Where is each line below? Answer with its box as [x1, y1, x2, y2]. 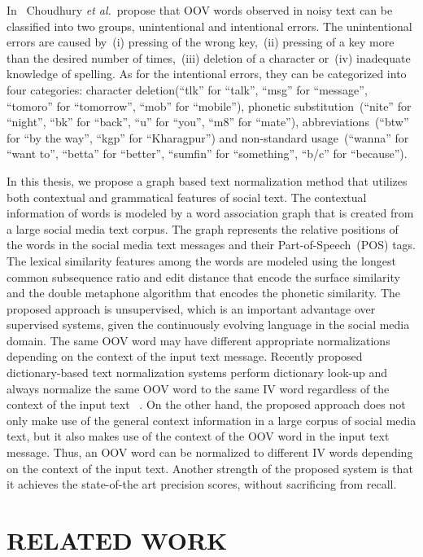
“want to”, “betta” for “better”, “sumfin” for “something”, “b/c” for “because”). [7, 145, 408, 162]
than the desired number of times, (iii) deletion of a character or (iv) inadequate [7, 49, 411, 66]
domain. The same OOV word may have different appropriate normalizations [7, 331, 390, 349]
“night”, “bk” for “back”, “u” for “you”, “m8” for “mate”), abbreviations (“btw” [7, 113, 409, 130]
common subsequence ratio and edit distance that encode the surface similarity [7, 268, 400, 285]
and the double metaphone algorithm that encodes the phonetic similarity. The [7, 284, 401, 301]
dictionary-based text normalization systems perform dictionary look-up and [7, 364, 387, 381]
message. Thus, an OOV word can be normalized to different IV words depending [7, 444, 413, 461]
